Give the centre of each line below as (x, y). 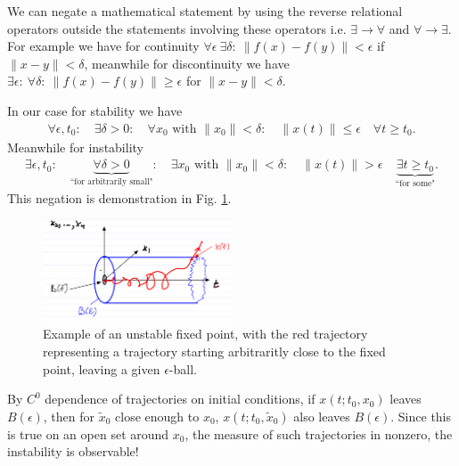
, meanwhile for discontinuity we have (187, 63)
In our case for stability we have (95, 110)
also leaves (322, 416)
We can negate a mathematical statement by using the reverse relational (205, 11)
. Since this (421, 416)
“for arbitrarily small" (111, 182)
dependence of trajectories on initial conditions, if (180, 399)
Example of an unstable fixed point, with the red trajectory (205, 334)
